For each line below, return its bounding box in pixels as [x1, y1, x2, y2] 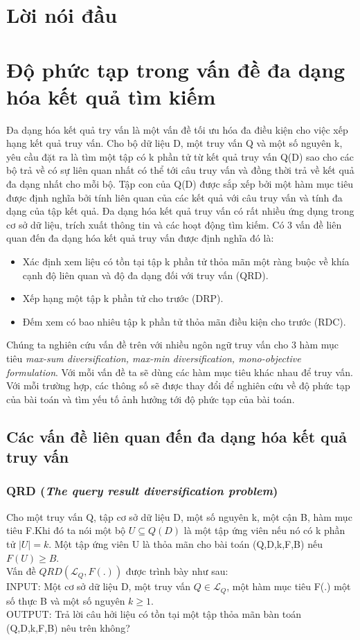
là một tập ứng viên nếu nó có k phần [183, 523, 345, 537]
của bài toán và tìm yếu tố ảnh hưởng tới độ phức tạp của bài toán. [6, 391, 295, 406]
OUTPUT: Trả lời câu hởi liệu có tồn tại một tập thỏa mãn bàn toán [6, 607, 302, 621]
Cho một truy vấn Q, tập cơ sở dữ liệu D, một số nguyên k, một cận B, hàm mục [6, 509, 352, 524]
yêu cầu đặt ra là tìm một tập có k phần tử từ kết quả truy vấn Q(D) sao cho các [6, 149, 354, 163]
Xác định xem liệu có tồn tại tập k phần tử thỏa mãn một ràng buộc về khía [22, 254, 350, 269]
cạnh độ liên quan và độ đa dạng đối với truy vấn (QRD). [22, 267, 269, 282]
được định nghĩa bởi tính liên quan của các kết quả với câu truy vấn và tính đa [6, 190, 343, 204]
